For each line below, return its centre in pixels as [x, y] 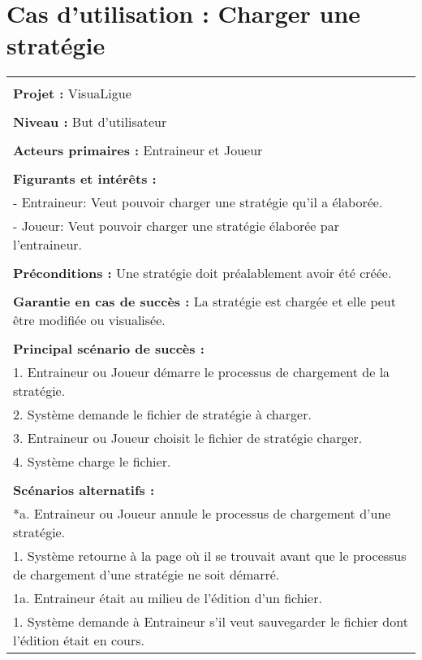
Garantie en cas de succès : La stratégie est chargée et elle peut [205, 302]
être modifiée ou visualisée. [89, 320]
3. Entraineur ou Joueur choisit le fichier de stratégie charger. [188, 438]
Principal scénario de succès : [109, 349]
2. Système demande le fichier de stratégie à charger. [162, 415]
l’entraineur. [48, 245]
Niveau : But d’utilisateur [90, 122]
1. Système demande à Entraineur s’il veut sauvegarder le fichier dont [211, 622]
